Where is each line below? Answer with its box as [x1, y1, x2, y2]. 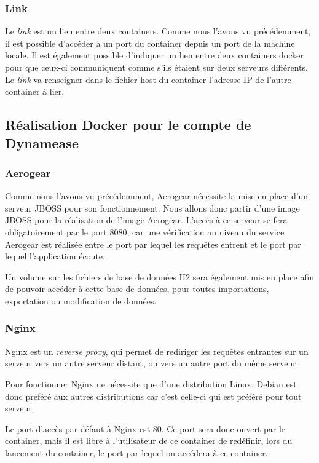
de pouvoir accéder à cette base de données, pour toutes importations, [5, 282, 269, 295]
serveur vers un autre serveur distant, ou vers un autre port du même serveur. [5, 357, 299, 370]
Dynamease [5, 133, 79, 152]
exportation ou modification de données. [5, 294, 157, 307]
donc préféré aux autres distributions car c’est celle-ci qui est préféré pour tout [5, 389, 302, 402]
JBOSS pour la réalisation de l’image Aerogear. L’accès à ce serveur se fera [5, 213, 288, 226]
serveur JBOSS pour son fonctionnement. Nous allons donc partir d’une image [5, 201, 300, 214]
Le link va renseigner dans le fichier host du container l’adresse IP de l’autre [5, 73, 291, 85]
